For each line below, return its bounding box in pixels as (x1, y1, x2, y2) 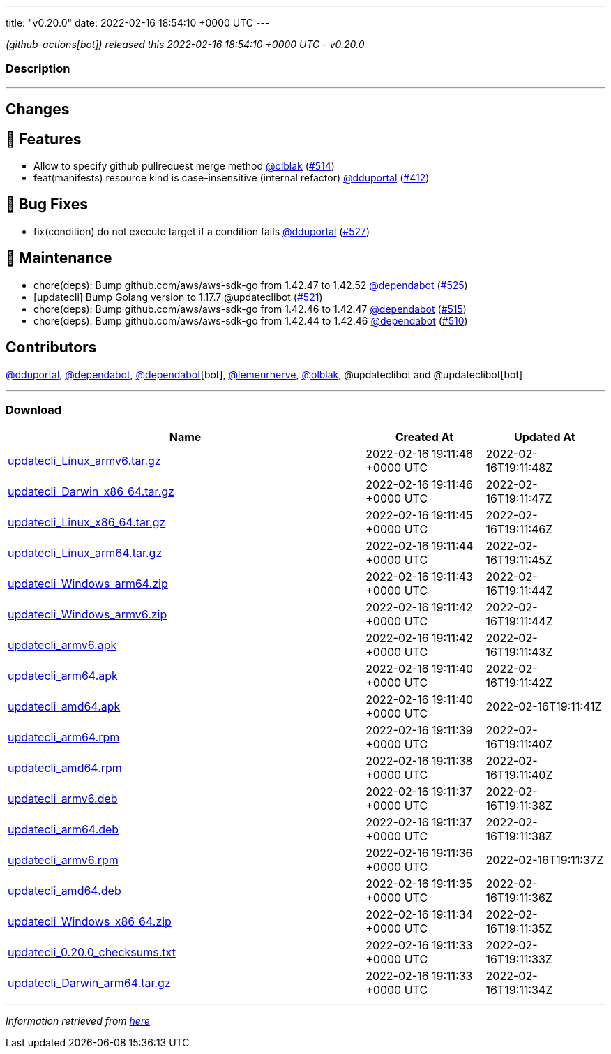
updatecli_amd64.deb (8, 884, 121, 898)
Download (6, 402, 62, 417)
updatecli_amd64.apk (8, 699, 121, 714)
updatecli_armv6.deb (8, 792, 118, 806)
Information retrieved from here (6, 1015, 151, 1027)
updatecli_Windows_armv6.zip (8, 607, 167, 622)
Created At (395, 430, 454, 445)
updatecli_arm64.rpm (8, 730, 120, 745)
